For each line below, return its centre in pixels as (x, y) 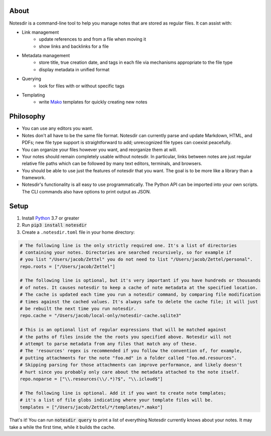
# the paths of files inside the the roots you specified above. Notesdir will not (126, 337)
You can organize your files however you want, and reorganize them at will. (100, 149)
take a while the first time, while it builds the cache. (62, 427)
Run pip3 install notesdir (54, 225)
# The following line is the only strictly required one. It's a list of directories (128, 245)
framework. (34, 178)
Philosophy (27, 116)
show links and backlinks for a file (74, 46)
